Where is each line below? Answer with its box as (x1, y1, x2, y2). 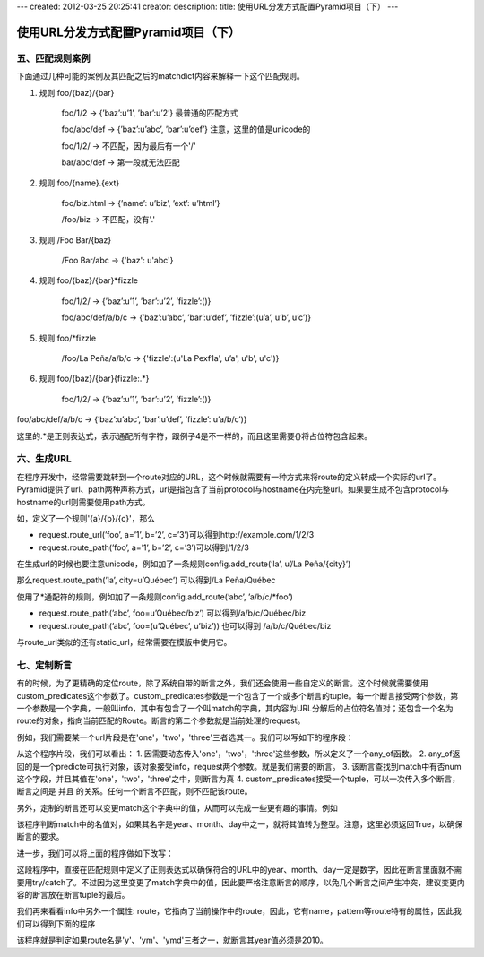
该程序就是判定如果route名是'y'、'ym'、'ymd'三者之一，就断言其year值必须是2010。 (16, 935, 329, 945)
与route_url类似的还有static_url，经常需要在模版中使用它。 (16, 637, 232, 648)
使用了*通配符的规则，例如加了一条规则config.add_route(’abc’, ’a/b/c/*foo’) (16, 591, 293, 602)
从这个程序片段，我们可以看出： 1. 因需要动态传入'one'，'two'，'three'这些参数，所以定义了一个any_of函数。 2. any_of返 (16, 748, 461, 759)
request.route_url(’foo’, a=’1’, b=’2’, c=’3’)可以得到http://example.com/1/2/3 (39, 530, 315, 540)
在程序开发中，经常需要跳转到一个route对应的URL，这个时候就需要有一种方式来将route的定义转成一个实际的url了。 (16, 471, 442, 482)
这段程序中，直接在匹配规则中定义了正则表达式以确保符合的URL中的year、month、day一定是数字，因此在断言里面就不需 (16, 865, 462, 875)
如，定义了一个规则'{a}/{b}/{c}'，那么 (16, 513, 156, 523)
